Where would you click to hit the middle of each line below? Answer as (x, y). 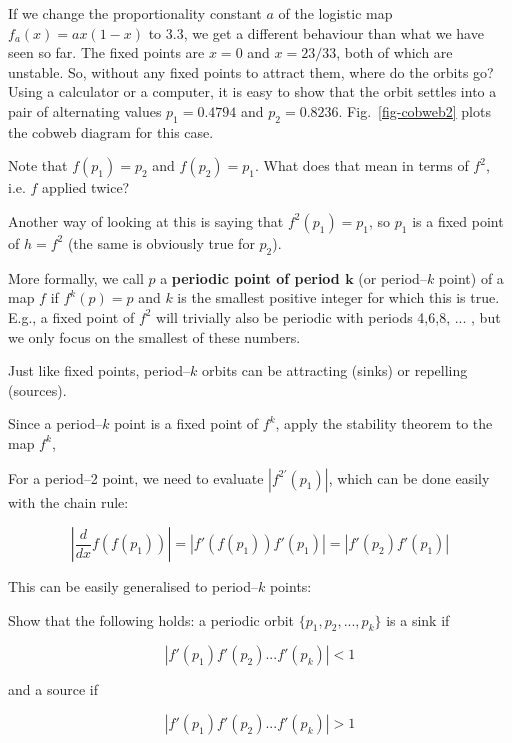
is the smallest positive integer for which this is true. (338, 297)
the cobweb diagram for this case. (111, 131)
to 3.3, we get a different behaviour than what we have (316, 32)
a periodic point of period (250, 277)
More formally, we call (76, 277)
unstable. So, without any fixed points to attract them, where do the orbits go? (251, 71)
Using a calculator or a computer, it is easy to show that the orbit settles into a (252, 91)
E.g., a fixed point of (71, 316)
